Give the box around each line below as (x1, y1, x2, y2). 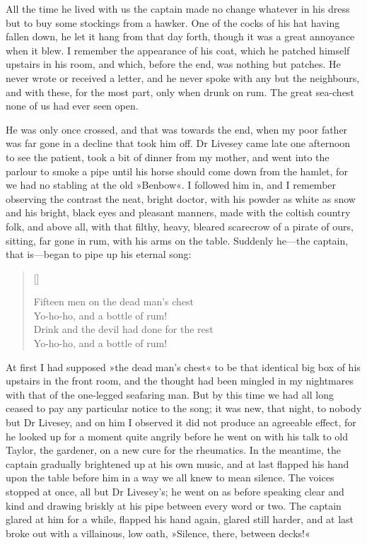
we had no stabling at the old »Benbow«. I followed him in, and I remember (6, 177, 337, 192)
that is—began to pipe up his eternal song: (6, 247, 192, 262)
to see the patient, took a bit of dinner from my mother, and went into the (6, 149, 330, 164)
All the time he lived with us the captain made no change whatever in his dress (6, 1, 350, 16)
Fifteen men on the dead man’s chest (33, 294, 194, 309)
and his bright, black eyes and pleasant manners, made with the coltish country (6, 205, 351, 220)
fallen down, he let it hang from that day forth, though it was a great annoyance (6, 29, 355, 44)
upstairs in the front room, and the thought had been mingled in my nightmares (6, 373, 354, 388)
